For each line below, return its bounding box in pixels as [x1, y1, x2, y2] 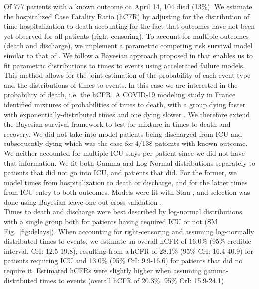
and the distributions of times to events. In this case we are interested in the [4, 79, 238, 90]
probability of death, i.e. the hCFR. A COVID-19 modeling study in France [4, 89, 236, 100]
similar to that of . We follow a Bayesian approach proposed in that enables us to [4, 50, 253, 60]
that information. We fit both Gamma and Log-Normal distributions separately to [4, 157, 255, 168]
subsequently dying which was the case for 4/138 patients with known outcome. [4, 138, 248, 148]
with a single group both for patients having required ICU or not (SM [4, 216, 218, 227]
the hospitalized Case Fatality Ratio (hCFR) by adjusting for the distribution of [4, 11, 250, 21]
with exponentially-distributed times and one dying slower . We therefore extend [4, 109, 250, 119]
